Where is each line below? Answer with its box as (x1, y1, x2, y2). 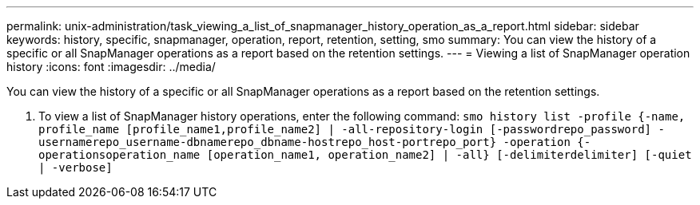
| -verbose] (38, 161, 113, 174)
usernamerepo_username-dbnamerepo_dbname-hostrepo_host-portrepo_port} (38, 136, 497, 148)
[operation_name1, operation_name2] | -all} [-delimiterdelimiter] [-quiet (206, 148, 692, 161)
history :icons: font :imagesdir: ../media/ (6, 60, 216, 73)
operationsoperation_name (38, 148, 201, 161)
